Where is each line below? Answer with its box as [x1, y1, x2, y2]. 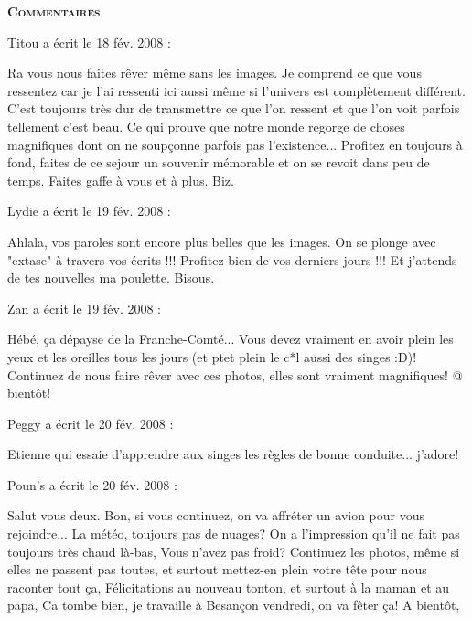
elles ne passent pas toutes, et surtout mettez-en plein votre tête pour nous [7, 560, 427, 579]
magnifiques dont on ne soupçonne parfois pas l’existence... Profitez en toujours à [7, 134, 463, 154]
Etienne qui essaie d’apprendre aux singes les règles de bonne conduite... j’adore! [7, 444, 459, 464]
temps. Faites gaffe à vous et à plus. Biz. [7, 170, 234, 189]
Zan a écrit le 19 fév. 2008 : [7, 298, 162, 317]
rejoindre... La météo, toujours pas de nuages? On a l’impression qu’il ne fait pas [7, 524, 460, 543]
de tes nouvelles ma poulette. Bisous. [7, 268, 215, 287]
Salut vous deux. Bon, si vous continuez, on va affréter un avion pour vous [7, 506, 425, 525]
